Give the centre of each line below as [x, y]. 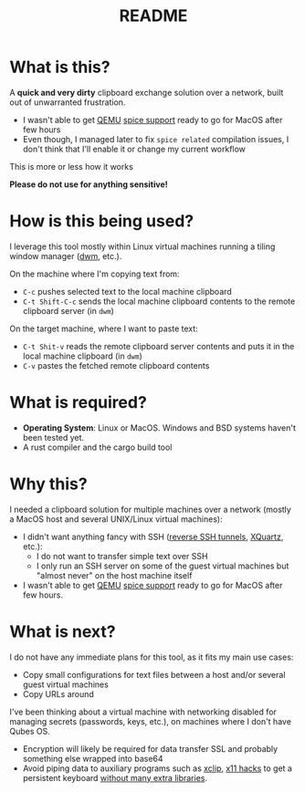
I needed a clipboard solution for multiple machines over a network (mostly [151, 509]
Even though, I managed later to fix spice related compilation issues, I [156, 139]
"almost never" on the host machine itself [114, 575]
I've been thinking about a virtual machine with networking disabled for [143, 712]
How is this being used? [102, 221]
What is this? [60, 67]
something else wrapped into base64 [93, 758]
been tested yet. [53, 437]
